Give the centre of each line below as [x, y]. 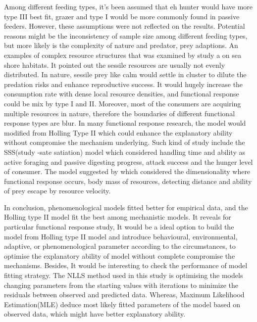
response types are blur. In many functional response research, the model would [125, 123]
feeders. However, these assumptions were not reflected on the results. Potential [125, 26]
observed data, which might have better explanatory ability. [95, 314]
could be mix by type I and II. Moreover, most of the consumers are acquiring [123, 103]
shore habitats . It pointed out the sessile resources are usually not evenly [115, 65]
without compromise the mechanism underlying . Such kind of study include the [125, 142]
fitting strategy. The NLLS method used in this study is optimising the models [124, 275]
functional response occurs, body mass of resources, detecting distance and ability [128, 181]
